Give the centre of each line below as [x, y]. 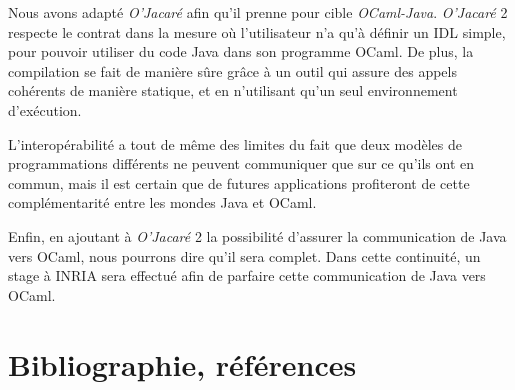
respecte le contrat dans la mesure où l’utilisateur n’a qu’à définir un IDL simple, [257, 31]
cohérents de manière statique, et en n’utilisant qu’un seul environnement [233, 90]
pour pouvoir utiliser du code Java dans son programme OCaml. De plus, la [241, 51]
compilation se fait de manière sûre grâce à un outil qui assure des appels [232, 70]
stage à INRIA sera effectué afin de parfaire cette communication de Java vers [247, 275]
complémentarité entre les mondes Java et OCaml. [162, 202]
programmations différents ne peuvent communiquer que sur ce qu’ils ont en [241, 163]
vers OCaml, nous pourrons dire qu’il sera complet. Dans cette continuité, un [244, 255]
